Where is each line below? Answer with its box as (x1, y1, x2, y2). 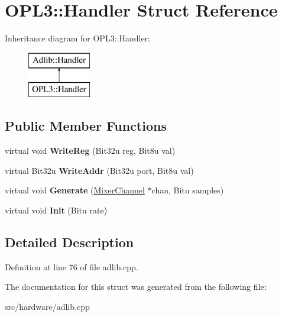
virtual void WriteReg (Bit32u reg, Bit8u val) (5, 144, 176, 157)
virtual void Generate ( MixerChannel (5, 184, 145, 196)
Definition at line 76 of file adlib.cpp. (5, 260, 138, 273)
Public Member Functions (5, 117, 167, 135)
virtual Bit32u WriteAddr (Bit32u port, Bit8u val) (5, 164, 194, 176)
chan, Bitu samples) (151, 184, 224, 196)
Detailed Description (5, 232, 134, 251)
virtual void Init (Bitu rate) (5, 203, 108, 216)
